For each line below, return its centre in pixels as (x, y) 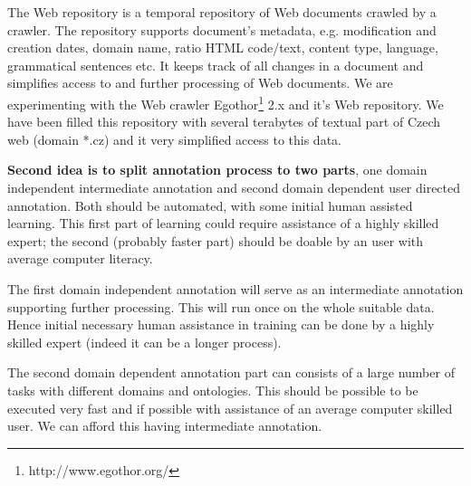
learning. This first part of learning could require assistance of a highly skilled (223, 223)
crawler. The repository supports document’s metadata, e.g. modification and (222, 29)
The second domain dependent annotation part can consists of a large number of (231, 372)
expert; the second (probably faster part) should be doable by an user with (216, 240)
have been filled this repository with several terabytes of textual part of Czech (224, 122)
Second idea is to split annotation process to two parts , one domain (217, 170)
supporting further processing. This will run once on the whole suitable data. (221, 306)
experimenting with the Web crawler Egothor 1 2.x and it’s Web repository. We (226, 102)
